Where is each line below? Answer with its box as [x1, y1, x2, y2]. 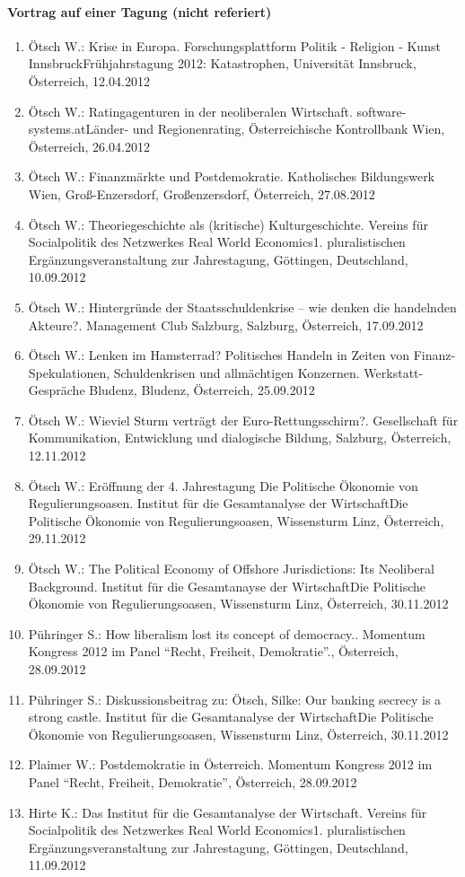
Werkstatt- [364, 363, 424, 381]
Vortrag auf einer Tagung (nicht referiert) [7, 2, 272, 21]
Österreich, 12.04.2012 [28, 71, 150, 90]
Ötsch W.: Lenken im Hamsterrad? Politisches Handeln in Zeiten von [28, 346, 410, 364]
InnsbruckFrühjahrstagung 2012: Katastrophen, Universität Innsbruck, [28, 54, 417, 73]
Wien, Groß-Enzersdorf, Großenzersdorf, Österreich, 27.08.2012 [28, 184, 375, 203]
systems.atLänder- [28, 119, 129, 138]
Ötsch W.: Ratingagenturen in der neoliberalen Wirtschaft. [28, 101, 353, 120]
